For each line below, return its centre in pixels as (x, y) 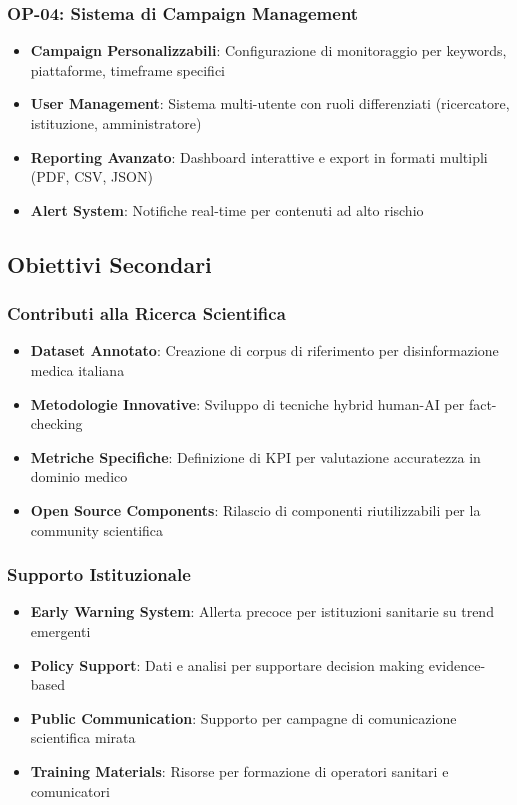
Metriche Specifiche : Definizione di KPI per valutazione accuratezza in (255, 456)
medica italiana (77, 369)
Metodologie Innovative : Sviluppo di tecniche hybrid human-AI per (247, 403)
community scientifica (97, 529)
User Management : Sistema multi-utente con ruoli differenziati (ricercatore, (270, 103)
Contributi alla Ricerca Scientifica (146, 313)
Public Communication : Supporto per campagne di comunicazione (243, 717)
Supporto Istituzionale (99, 574)
